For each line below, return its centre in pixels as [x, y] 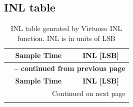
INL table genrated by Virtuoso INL [66, 28]
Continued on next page [88, 93]
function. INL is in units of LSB [66, 38]
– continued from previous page [70, 68]
